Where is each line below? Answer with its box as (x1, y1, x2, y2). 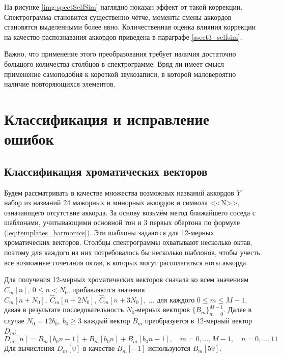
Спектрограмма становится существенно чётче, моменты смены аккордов (4, 11, 232, 22)
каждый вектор (83, 315, 130, 326)
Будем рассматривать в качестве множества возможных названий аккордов (4, 187, 234, 198)
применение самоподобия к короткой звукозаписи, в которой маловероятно (4, 68, 236, 79)
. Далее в (223, 304, 252, 315)
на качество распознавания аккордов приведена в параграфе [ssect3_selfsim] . (4, 31, 242, 42)
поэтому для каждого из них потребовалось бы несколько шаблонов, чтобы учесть (4, 247, 260, 258)
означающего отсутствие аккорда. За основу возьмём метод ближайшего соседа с (4, 207, 256, 217)
